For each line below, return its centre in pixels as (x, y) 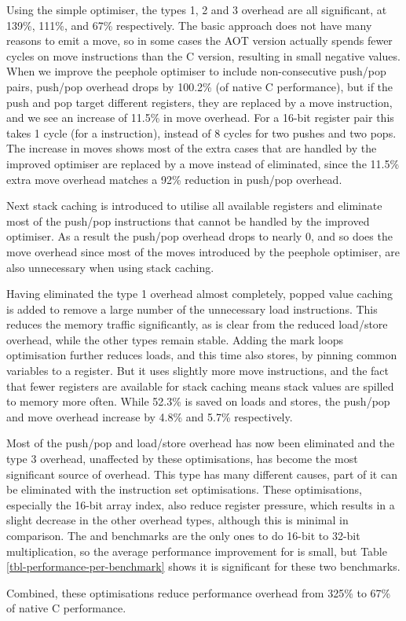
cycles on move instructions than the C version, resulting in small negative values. (203, 55)
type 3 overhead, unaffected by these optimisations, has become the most (182, 459)
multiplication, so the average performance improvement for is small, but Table (197, 551)
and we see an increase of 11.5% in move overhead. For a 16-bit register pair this (200, 118)
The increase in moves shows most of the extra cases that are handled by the (192, 148)
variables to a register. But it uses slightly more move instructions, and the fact (198, 371)
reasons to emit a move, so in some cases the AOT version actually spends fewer (199, 40)
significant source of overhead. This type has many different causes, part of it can (202, 474)
